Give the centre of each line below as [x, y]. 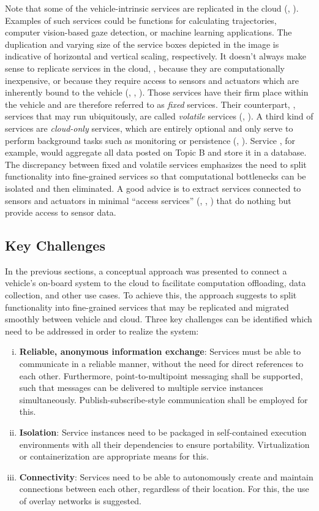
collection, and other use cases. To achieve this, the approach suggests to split [151, 295]
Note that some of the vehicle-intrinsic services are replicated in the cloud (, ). [152, 8]
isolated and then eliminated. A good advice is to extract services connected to [153, 188]
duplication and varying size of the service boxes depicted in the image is [142, 44]
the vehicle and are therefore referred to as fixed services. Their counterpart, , [150, 104]
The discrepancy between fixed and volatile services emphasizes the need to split [156, 164]
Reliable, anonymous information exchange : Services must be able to [160, 351]
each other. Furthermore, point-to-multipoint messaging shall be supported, [161, 375]
